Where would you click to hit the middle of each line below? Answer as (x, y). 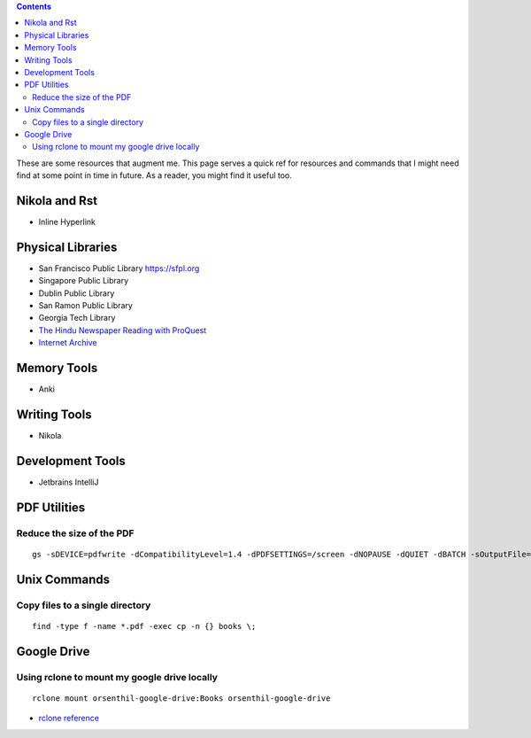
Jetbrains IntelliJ (69, 482)
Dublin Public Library (77, 293)
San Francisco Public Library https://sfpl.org (119, 268)
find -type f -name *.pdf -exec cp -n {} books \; (144, 626)
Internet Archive (68, 343)
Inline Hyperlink (67, 221)
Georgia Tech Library (77, 318)
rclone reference (69, 719)
